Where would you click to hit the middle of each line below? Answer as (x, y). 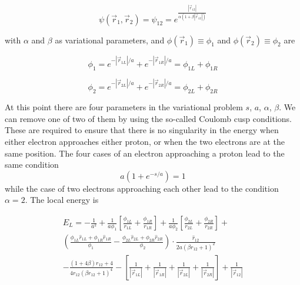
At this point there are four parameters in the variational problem (124, 107)
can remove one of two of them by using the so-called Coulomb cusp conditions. (148, 118)
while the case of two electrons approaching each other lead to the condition (142, 188)
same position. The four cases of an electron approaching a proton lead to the (145, 153)
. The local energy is (62, 200)
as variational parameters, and (110, 40)
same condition (32, 164)
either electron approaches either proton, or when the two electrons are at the (145, 142)
